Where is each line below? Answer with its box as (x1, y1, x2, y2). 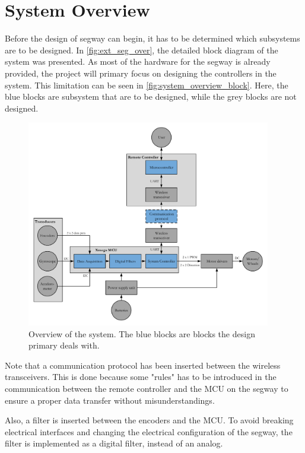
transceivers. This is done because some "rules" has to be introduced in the (5, 370, 277, 383)
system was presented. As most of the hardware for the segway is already (5, 55, 271, 68)
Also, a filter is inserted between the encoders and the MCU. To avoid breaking (5, 414, 294, 426)
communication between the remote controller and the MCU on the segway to (5, 382, 288, 395)
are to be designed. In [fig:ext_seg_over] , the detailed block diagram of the (5, 43, 278, 56)
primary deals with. (28, 339, 100, 351)
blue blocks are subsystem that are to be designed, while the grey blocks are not (5, 90, 297, 103)
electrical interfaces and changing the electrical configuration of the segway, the (5, 425, 293, 438)
